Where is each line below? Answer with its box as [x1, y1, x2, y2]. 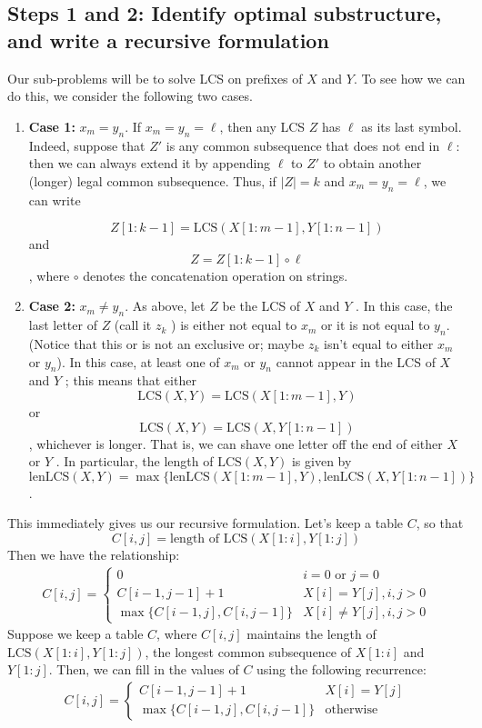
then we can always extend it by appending [28, 154, 271, 173]
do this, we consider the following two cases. [7, 86, 253, 105]
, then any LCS [219, 116, 306, 135]
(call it [114, 315, 152, 334]
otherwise [325, 703, 378, 717]
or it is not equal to [320, 315, 430, 334]
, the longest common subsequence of [145, 642, 352, 661]
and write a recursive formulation [7, 25, 329, 54]
